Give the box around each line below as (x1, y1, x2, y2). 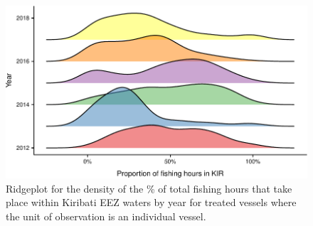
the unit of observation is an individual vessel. (6, 208, 206, 223)
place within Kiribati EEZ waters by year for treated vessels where (6, 195, 297, 210)
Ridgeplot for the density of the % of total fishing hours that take (6, 181, 292, 195)
